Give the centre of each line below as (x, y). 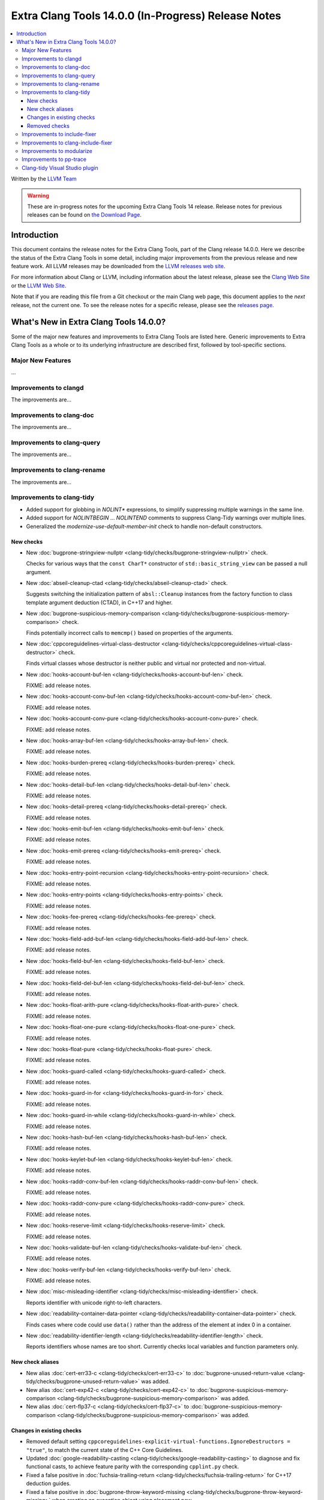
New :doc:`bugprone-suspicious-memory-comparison (93, 613)
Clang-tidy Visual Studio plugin (60, 167)
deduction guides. (49, 1483)
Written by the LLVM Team (44, 179)
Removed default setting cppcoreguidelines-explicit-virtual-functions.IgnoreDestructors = (158, 1441)
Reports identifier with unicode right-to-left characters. (94, 1303)
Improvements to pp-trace (54, 160)
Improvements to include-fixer (59, 134)
